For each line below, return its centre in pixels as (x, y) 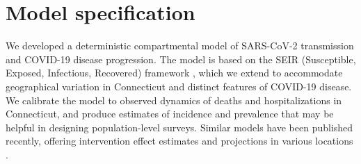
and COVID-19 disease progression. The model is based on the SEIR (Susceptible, (181, 59)
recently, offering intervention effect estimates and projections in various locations (179, 141)
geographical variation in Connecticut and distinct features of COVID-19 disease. (179, 86)
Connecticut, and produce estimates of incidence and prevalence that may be (170, 114)
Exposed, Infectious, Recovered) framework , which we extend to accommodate (174, 73)
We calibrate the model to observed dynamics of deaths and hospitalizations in (174, 100)
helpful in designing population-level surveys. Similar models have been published (179, 127)
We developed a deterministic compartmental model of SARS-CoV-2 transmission (180, 46)
